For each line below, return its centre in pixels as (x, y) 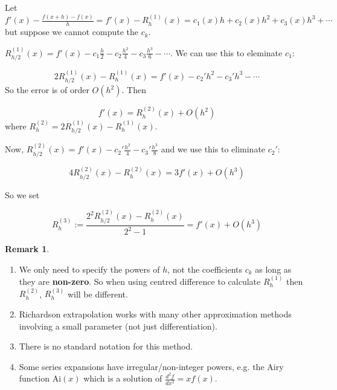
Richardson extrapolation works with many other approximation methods (155, 314)
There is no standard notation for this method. (106, 346)
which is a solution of (123, 378)
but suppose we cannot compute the (72, 32)
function (34, 378)
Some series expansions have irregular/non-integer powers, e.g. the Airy (151, 366)
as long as (273, 269)
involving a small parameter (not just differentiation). (118, 326)
